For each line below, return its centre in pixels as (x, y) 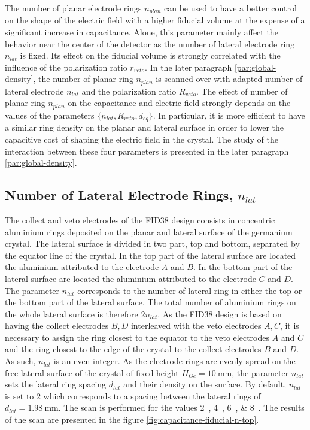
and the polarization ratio (129, 91)
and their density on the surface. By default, (205, 384)
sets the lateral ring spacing (56, 384)
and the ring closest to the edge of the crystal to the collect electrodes (133, 349)
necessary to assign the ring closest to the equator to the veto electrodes (137, 337)
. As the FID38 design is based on (220, 314)
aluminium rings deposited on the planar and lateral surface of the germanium (149, 231)
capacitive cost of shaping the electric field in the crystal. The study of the (142, 139)
